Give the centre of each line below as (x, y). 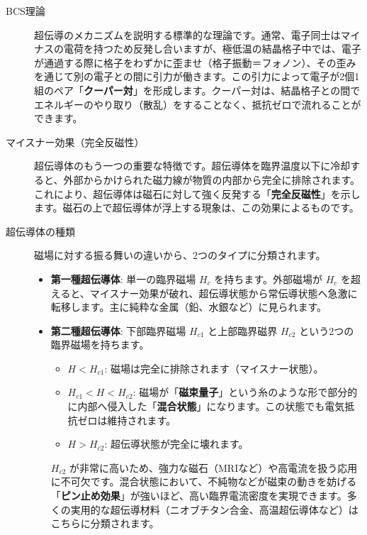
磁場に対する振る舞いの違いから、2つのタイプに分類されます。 (180, 255)
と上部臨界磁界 (243, 330)
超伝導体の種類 (40, 231)
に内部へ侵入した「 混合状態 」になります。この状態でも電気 (206, 406)
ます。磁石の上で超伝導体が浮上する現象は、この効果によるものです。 (197, 208)
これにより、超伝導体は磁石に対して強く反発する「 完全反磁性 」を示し (197, 193)
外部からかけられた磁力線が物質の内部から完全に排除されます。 (212, 179)
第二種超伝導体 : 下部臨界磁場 (118, 330)
